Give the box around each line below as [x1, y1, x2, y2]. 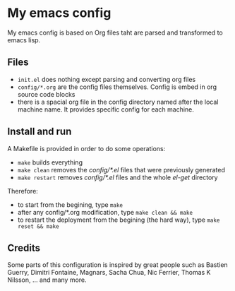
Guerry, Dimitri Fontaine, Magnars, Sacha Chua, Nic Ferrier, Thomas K [7, 268, 211, 277]
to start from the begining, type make [17, 200, 123, 209]
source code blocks [17, 90, 76, 98]
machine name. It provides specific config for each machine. [17, 105, 194, 114]
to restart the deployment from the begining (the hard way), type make [17, 215, 220, 224]
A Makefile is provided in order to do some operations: [7, 144, 166, 153]
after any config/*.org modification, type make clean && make [17, 208, 193, 216]
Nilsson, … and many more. [7, 275, 87, 284]
